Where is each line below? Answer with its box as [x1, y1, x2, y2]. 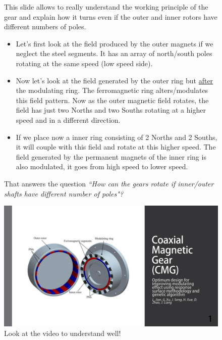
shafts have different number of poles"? [4, 188, 124, 199]
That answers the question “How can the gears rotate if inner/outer [4, 178, 214, 188]
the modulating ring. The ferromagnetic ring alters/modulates [16, 85, 208, 95]
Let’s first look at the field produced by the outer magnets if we [16, 38, 213, 48]
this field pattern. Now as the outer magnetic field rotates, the [16, 94, 209, 105]
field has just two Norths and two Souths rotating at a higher [16, 105, 206, 115]
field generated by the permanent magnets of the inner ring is [16, 151, 206, 162]
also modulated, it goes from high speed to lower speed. [16, 161, 188, 172]
